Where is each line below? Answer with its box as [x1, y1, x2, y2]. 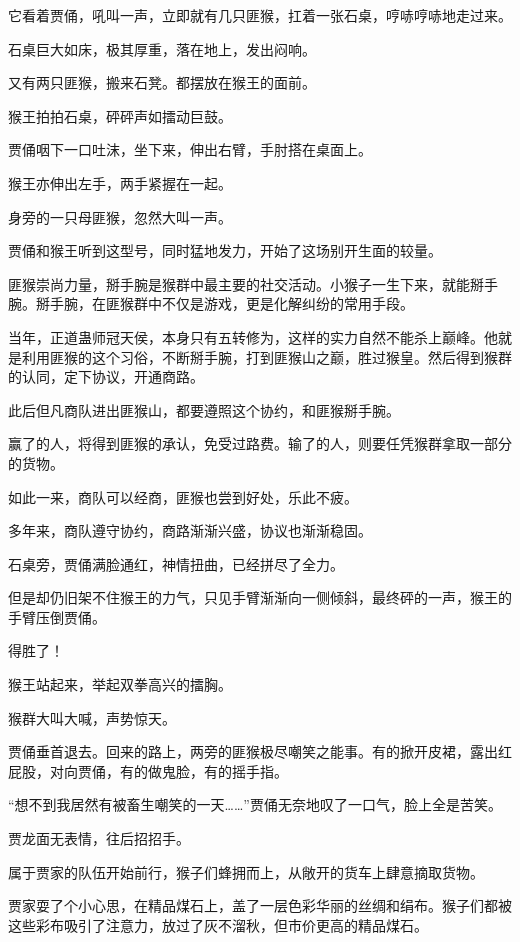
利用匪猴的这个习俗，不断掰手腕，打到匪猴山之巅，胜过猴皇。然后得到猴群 [21, 346, 512, 367]
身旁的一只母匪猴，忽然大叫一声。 [8, 206, 232, 227]
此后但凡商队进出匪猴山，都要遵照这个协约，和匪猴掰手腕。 [8, 399, 400, 420]
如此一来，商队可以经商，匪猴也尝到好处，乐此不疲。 [8, 486, 358, 507]
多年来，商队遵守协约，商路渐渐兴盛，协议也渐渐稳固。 [8, 520, 372, 541]
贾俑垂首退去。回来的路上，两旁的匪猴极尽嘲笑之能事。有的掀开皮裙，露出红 [8, 741, 512, 762]
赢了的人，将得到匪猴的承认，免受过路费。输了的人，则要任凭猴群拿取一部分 [8, 433, 512, 454]
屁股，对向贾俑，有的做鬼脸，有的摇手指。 [8, 760, 288, 781]
